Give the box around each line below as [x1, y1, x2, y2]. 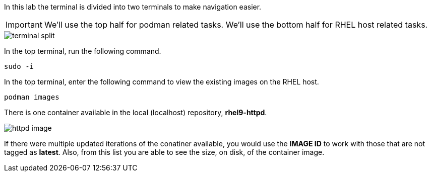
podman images [4, 93, 59, 101]
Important [6, 20, 42, 30]
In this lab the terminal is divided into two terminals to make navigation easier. [4, 3, 262, 11]
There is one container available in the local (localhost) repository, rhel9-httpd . [4, 108, 267, 117]
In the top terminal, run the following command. [4, 47, 161, 55]
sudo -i [4, 62, 34, 70]
